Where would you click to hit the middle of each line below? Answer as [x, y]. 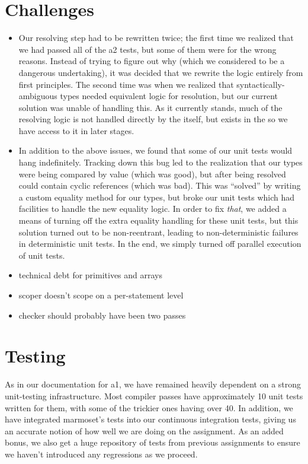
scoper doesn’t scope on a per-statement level [101, 295]
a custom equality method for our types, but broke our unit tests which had [157, 197]
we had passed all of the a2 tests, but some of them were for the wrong [147, 49]
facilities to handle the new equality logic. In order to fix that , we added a [153, 209]
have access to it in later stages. [76, 130]
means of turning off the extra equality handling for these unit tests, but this [158, 220]
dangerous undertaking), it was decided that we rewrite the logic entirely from [161, 72]
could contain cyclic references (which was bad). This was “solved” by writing [160, 185]
